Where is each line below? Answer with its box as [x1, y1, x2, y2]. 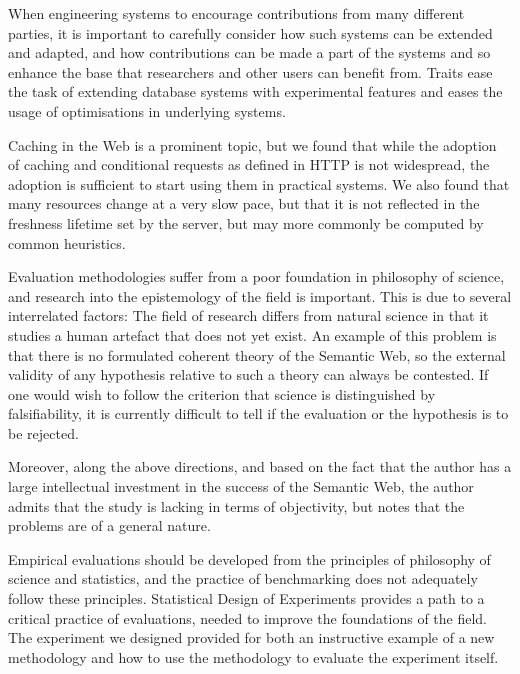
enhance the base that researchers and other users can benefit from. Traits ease [8, 61, 493, 82]
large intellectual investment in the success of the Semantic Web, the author [8, 476, 474, 497]
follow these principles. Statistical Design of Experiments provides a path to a [8, 588, 485, 609]
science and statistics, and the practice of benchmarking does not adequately [8, 568, 478, 589]
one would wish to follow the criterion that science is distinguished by [8, 383, 436, 404]
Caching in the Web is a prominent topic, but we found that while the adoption [8, 134, 497, 155]
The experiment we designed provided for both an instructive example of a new [8, 627, 495, 648]
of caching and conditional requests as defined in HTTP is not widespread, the [8, 154, 490, 175]
